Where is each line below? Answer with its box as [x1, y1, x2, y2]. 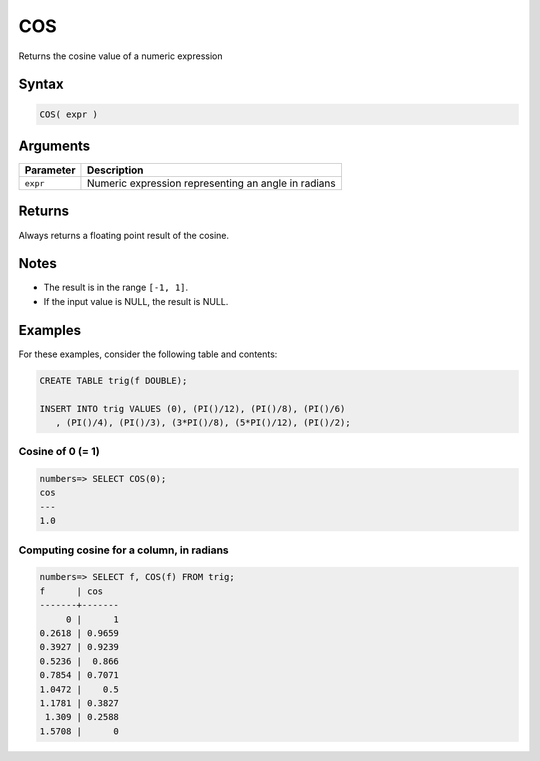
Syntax [18, 76, 64, 93]
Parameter [24, 163, 76, 177]
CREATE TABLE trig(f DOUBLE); [39, 375, 188, 386]
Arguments [18, 137, 91, 154]
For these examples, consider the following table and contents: [18, 348, 278, 360]
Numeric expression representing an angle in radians [86, 176, 336, 190]
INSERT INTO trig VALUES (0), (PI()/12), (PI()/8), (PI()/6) [39, 403, 346, 414]
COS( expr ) [39, 108, 99, 120]
